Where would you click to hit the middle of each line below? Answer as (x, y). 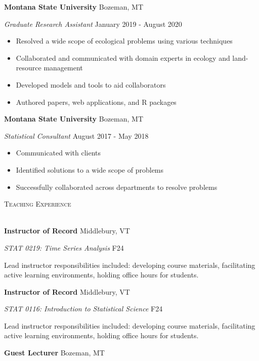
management (63, 68)
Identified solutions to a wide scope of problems (90, 169)
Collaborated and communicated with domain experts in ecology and (123, 57)
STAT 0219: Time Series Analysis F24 (64, 247)
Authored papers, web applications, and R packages (96, 102)
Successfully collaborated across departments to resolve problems (117, 187)
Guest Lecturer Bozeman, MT (54, 353)
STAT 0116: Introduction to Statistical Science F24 (83, 309)
